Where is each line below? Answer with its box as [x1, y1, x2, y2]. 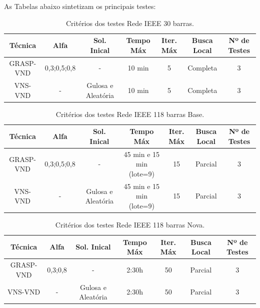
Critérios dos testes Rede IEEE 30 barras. [65, 17, 194, 28]
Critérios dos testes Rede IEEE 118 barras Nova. [55, 219, 205, 230]
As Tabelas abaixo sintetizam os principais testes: [4, 1, 156, 11]
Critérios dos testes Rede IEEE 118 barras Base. [55, 108, 204, 119]
